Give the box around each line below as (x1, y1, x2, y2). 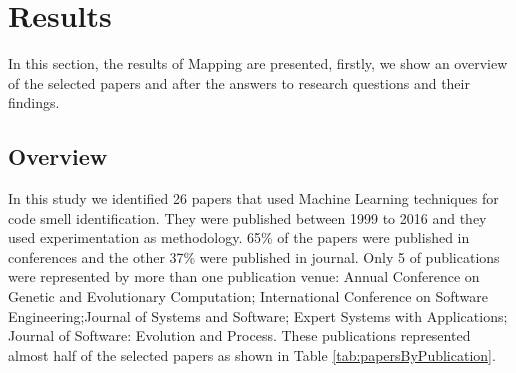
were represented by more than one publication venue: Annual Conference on (8, 266, 480, 287)
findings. (8, 92, 60, 113)
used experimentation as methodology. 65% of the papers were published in (8, 227, 470, 248)
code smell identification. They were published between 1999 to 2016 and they (8, 207, 487, 228)
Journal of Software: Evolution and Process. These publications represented (8, 325, 471, 346)
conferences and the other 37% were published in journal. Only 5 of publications (8, 246, 500, 267)
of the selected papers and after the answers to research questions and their (8, 72, 470, 93)
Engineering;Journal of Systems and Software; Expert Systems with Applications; (8, 305, 508, 326)
